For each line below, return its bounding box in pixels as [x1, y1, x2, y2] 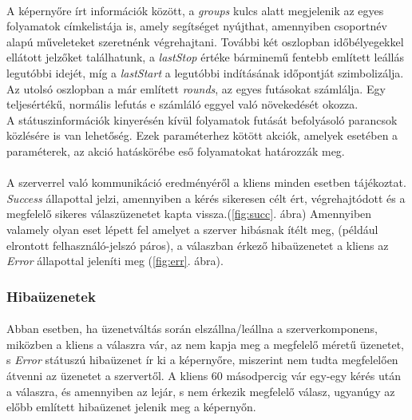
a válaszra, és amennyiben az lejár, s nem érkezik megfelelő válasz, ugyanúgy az [6, 382, 395, 399]
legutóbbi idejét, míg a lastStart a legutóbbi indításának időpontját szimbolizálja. [6, 64, 404, 81]
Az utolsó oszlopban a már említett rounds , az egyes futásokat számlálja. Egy [6, 80, 386, 97]
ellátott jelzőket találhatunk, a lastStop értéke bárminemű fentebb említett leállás [6, 49, 405, 65]
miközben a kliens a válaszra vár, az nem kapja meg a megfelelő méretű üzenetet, [6, 335, 404, 352]
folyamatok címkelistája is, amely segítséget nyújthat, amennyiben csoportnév [6, 18, 387, 34]
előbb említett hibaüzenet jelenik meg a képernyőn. [6, 398, 256, 415]
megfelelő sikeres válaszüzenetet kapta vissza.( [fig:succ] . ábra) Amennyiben [6, 205, 372, 222]
